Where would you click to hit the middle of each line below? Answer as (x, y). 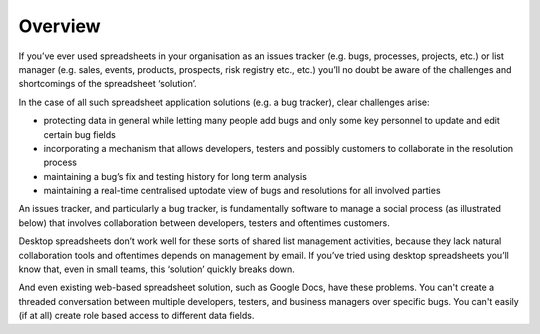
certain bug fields (80, 134)
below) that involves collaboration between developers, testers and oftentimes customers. (204, 222)
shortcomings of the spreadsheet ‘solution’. (107, 84)
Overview (59, 26)
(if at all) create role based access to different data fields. (136, 316)
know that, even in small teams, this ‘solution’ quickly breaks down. (156, 269)
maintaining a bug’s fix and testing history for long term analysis (175, 176)
